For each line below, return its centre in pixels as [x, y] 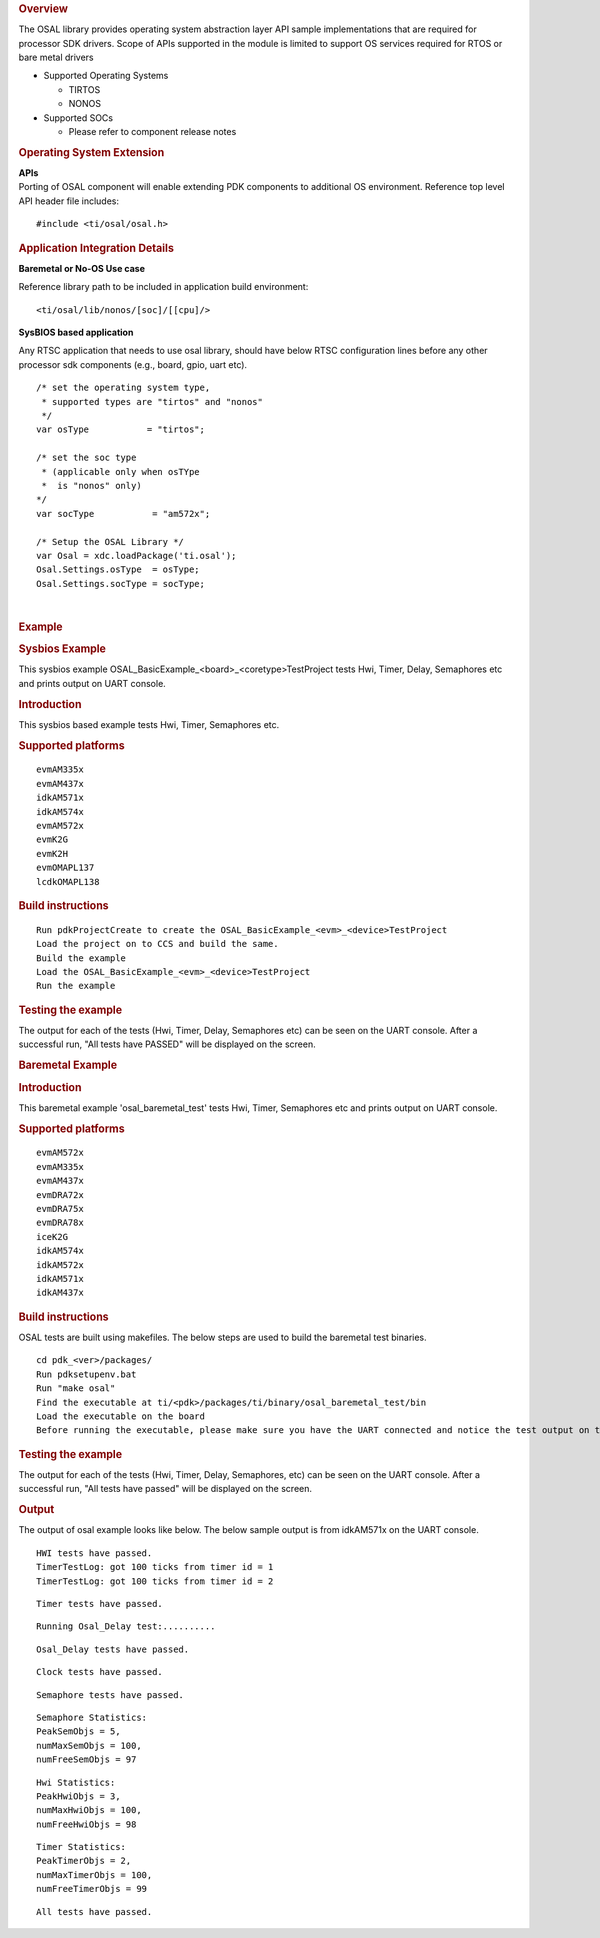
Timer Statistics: [81, 1847]
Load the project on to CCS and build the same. [157, 944]
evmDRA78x [60, 1223]
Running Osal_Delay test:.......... [126, 1626]
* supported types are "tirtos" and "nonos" [152, 401]
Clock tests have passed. [100, 1672]
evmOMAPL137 [65, 868]
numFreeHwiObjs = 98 [86, 1824]
